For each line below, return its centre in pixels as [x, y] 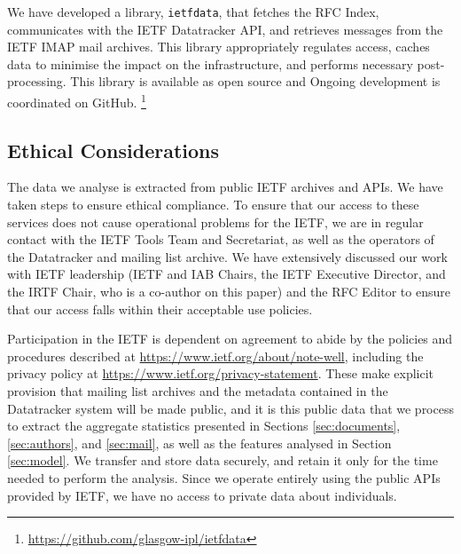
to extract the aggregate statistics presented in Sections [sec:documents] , [204, 426]
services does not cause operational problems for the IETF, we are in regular [215, 222]
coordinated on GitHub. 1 [77, 101]
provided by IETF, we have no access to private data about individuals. [202, 495]
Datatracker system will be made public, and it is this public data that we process [230, 408]
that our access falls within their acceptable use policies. [160, 309]
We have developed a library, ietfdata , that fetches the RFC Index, [193, 12]
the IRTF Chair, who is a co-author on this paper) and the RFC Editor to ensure [229, 292]
